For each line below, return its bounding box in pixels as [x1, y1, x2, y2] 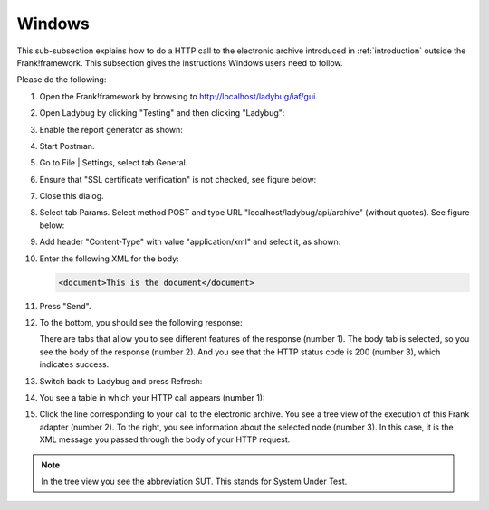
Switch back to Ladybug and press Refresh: [39, 375, 203, 386]
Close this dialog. [39, 191, 104, 202]
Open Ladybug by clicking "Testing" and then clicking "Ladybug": [39, 108, 285, 118]
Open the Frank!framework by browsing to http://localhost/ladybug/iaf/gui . [39, 90, 319, 101]
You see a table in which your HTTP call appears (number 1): [39, 392, 266, 402]
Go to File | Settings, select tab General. [39, 157, 188, 168]
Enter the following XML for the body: [39, 253, 180, 264]
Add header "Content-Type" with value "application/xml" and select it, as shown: [39, 236, 341, 248]
